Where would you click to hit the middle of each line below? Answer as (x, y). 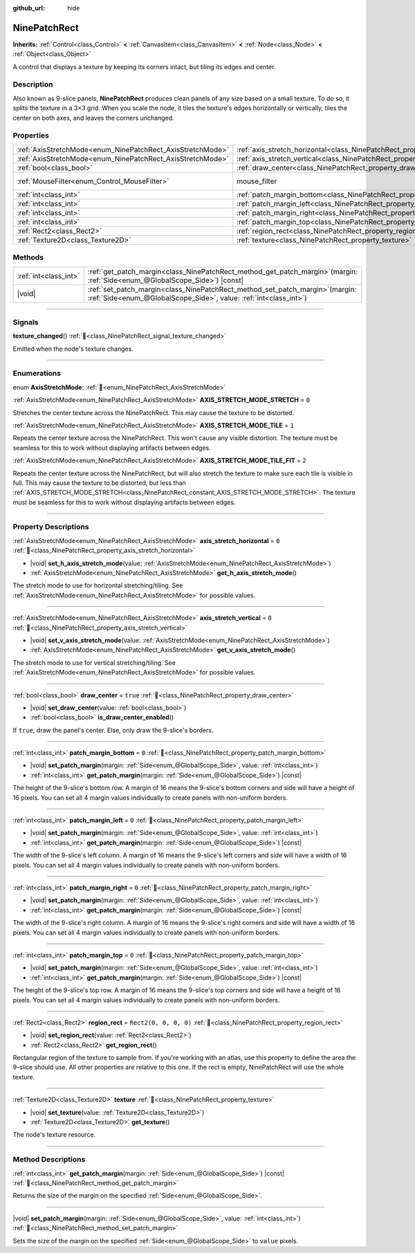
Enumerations (37, 374)
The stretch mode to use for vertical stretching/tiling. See (94, 662)
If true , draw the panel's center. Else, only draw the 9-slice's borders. (113, 730)
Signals (26, 322)
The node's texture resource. (54, 1135)
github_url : (29, 8)
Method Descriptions (49, 1160)
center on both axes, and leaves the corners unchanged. (93, 118)
